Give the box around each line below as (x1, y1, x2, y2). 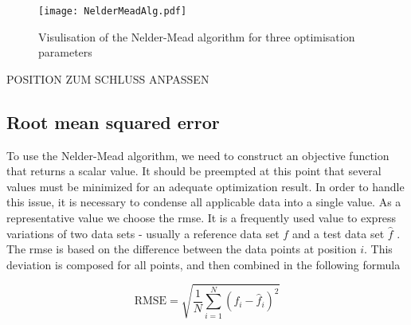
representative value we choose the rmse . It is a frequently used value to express (6, 209, 397, 226)
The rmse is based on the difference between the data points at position (6, 241, 357, 257)
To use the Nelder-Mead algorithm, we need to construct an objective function (6, 147, 389, 163)
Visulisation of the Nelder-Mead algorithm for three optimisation (38, 28, 355, 45)
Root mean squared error (6, 109, 220, 134)
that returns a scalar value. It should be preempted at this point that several (6, 162, 382, 179)
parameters (38, 44, 92, 61)
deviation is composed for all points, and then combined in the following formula (6, 256, 401, 272)
